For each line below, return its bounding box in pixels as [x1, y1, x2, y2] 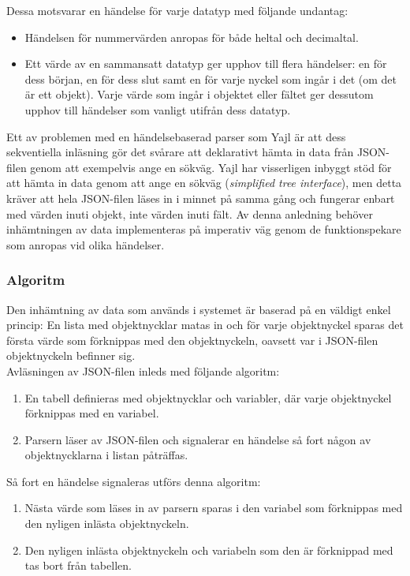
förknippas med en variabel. [24, 405, 159, 421]
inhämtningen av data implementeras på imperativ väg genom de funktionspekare [6, 221, 401, 238]
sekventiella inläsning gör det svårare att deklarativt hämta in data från [6, 144, 354, 160]
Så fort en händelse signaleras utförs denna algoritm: [6, 473, 261, 489]
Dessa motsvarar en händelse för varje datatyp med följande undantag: [6, 2, 348, 18]
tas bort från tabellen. [24, 557, 132, 574]
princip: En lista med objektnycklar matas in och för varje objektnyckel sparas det [6, 316, 404, 333]
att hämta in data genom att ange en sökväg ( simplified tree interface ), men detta [6, 174, 402, 191]
